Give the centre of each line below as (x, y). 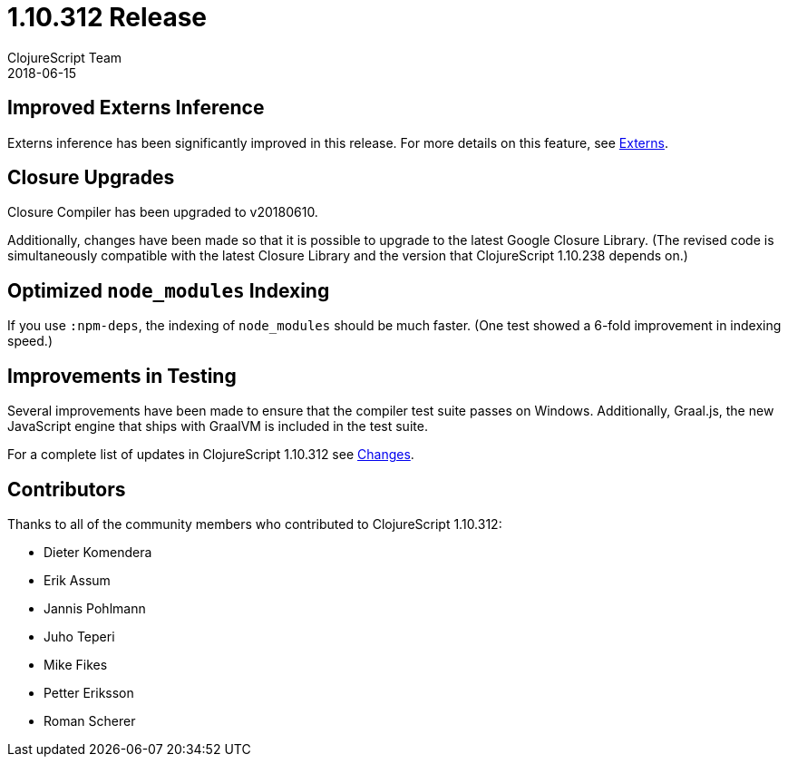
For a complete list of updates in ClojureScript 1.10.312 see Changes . (211, 455)
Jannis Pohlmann (95, 608)
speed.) (30, 341)
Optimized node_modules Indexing (169, 290)
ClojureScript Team (65, 57)
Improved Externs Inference (136, 108)
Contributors (67, 489)
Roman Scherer (90, 720)
